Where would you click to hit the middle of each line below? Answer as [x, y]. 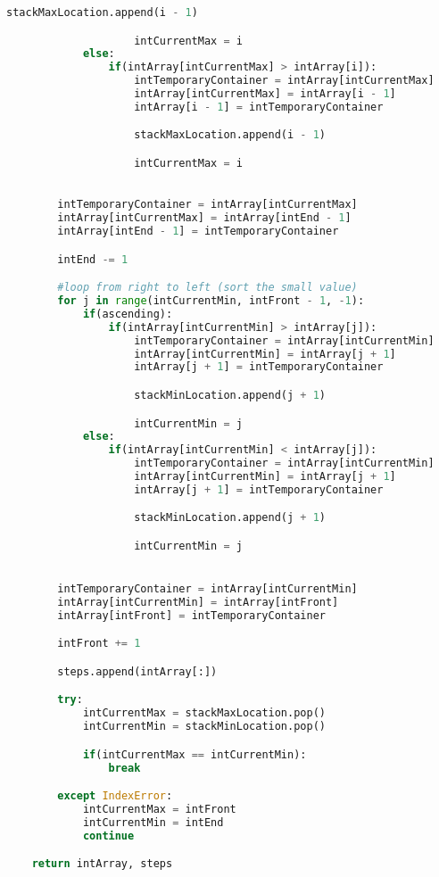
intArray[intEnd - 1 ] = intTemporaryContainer [198, 232]
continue [108, 836]
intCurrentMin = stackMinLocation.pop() [204, 727]
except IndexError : [115, 796]
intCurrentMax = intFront [159, 810]
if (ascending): [128, 314]
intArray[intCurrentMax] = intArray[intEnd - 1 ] [204, 218]
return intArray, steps [102, 864]
